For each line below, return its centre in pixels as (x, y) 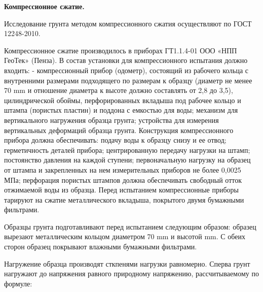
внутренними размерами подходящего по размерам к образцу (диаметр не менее (128, 80)
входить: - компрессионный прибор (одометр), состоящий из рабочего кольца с (126, 70)
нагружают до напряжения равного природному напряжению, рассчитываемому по (131, 273)
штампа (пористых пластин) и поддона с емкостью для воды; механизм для (121, 110)
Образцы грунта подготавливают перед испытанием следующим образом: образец (130, 226)
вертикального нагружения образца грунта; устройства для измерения (111, 120)
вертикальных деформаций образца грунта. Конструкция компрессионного (119, 130)
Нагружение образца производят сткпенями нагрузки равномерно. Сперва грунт (127, 263)
